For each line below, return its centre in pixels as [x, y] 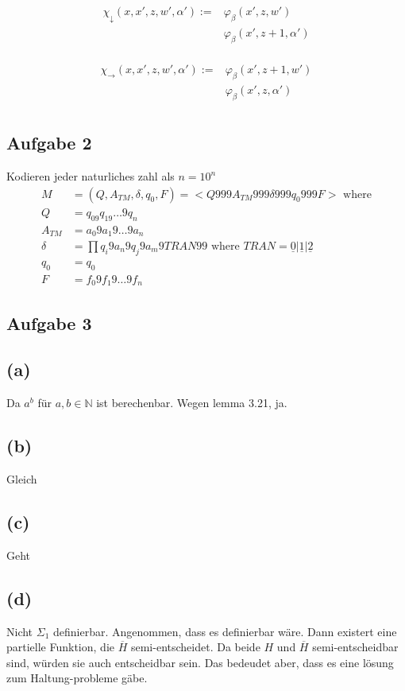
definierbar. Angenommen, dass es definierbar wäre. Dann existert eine [225, 631]
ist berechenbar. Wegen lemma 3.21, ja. [192, 403]
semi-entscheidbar [355, 647]
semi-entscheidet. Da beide [195, 647]
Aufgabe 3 [49, 322]
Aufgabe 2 [49, 143]
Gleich [22, 478]
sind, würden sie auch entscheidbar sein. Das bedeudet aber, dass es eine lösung [200, 662]
